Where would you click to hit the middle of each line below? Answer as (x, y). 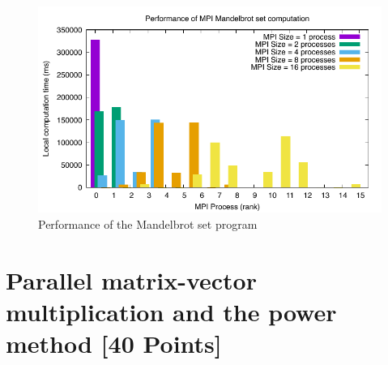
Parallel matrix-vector (131, 279)
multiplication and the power (171, 311)
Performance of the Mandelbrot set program (148, 223)
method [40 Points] (114, 344)
